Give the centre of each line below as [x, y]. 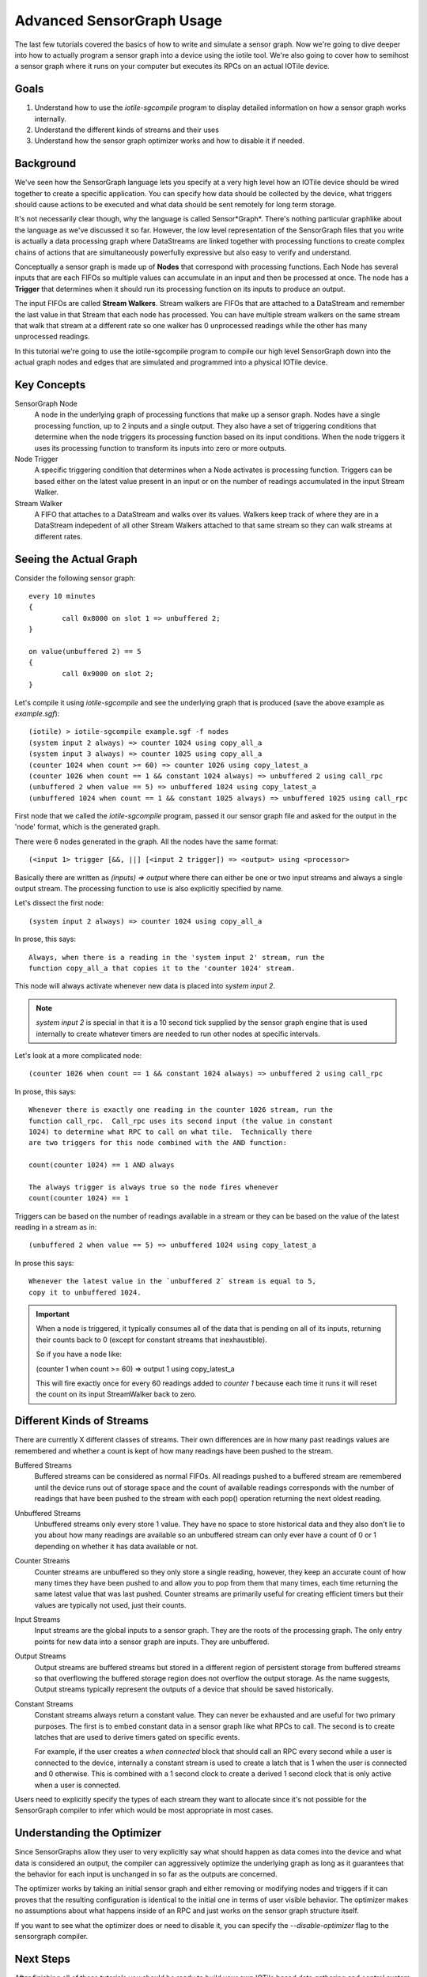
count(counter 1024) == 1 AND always [102, 1165]
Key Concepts [50, 385]
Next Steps [42, 1958]
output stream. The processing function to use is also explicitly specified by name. [149, 889]
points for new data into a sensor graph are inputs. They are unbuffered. [152, 1642]
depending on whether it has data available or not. [116, 1546]
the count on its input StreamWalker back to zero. [116, 1394]
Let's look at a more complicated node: [78, 1055]
